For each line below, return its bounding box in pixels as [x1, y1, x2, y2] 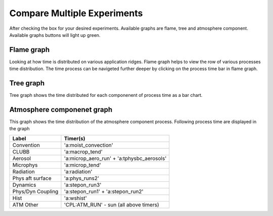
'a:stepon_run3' [64, 181, 102, 188]
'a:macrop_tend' [64, 148, 103, 155]
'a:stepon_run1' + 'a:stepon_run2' [64, 188, 144, 195]
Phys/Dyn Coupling [12, 188, 59, 195]
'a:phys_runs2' [64, 175, 100, 182]
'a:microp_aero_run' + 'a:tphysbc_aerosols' [64, 154, 167, 161]
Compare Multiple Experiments [9, 8, 143, 19]
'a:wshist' [64, 194, 87, 201]
